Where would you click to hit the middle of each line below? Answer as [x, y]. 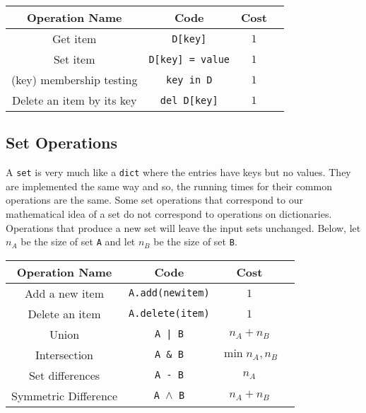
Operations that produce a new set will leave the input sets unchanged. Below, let [183, 227]
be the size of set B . [195, 242]
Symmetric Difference [65, 395]
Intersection [64, 354]
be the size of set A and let [78, 242]
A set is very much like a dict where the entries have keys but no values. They [178, 172]
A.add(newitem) [169, 293]
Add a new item [65, 293]
